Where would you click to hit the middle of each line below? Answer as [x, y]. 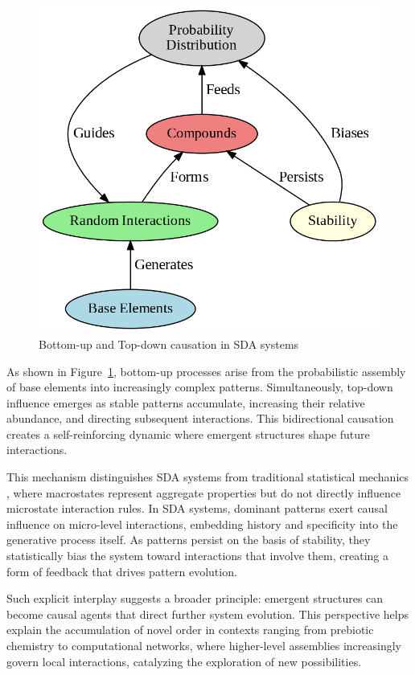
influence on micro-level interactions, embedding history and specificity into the [202, 524]
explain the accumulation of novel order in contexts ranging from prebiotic [190, 630]
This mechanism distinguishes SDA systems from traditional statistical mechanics [208, 477]
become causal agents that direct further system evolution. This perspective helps [207, 614]
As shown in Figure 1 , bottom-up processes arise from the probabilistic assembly [206, 371]
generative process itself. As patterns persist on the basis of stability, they [189, 540]
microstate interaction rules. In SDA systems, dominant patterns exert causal [197, 508]
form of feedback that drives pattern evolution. [122, 571]
